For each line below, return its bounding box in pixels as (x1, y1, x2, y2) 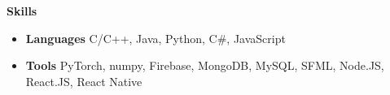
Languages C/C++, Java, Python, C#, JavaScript (25, 29, 286, 46)
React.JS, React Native (25, 72, 142, 89)
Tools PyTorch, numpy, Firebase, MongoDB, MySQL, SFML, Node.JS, (25, 57, 384, 74)
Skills (7, 2, 37, 19)
